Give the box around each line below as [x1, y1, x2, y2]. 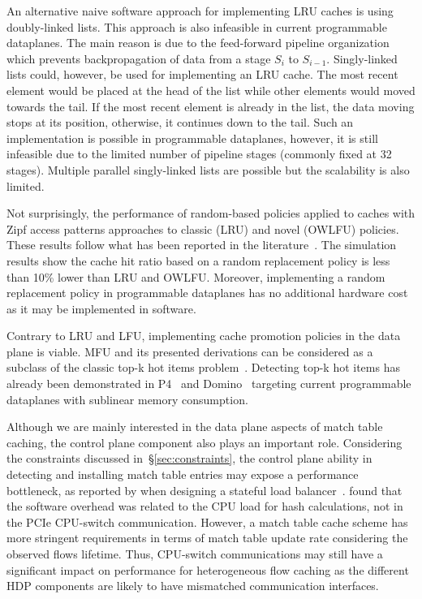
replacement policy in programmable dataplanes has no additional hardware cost [6, 284, 408, 301]
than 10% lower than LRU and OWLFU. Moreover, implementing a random [6, 268, 385, 285]
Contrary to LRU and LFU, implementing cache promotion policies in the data [6, 327, 401, 344]
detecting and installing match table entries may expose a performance [6, 466, 359, 483]
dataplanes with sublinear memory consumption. [6, 390, 248, 407]
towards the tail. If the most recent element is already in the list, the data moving [6, 97, 415, 114]
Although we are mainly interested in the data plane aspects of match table [6, 418, 383, 435]
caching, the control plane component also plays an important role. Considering [6, 433, 403, 450]
